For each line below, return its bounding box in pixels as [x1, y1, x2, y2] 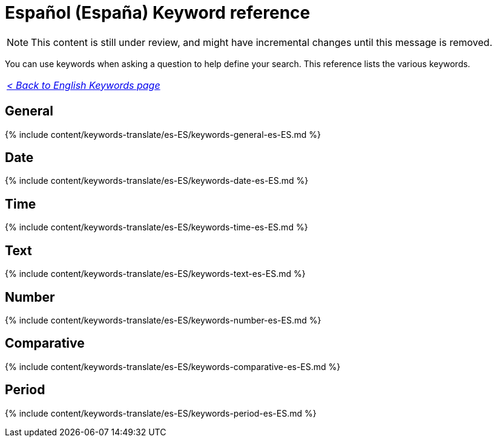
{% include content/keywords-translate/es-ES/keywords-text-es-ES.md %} [5, 268, 306, 279]
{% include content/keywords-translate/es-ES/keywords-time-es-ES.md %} [5, 222, 308, 233]
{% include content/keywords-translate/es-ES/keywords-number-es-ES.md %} [5, 314, 321, 325]
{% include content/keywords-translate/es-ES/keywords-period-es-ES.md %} [5, 408, 317, 418]
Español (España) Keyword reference [5, 2, 311, 23]
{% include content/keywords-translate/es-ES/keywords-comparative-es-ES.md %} [5, 361, 341, 372]
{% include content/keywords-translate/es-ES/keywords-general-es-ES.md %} [5, 129, 321, 140]
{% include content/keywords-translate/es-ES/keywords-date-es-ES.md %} [5, 175, 309, 186]
